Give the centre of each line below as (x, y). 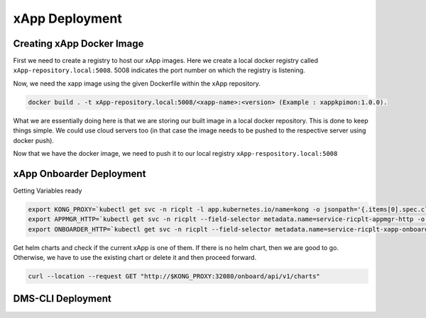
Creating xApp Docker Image (78, 44)
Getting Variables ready (48, 191)
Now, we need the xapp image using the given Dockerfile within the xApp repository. (137, 83)
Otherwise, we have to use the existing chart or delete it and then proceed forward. (135, 258)
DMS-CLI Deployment (62, 299)
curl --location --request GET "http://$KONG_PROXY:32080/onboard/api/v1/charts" (174, 277)
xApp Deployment (67, 18)
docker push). (34, 140)
